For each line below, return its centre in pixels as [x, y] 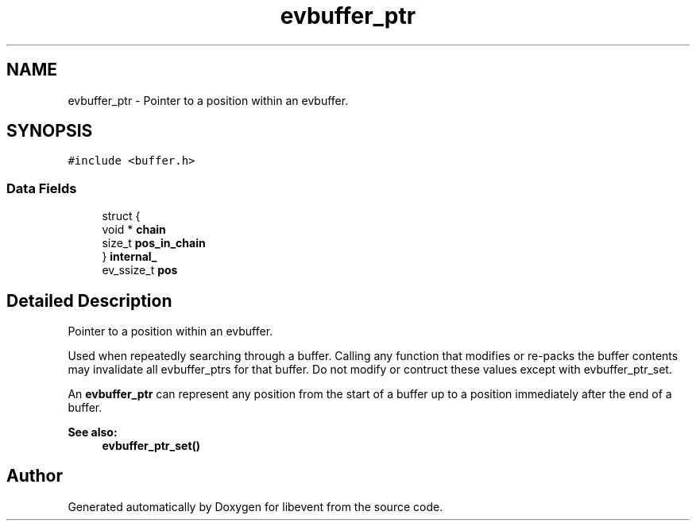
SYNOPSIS [50, 131]
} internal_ [130, 257]
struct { [121, 216]
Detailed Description [89, 300]
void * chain [134, 230]
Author [35, 476]
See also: [93, 432]
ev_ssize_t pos [140, 270]
